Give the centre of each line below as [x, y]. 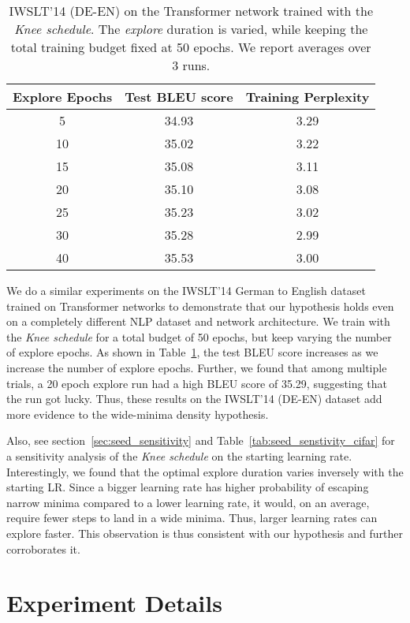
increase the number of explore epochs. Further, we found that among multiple [197, 367]
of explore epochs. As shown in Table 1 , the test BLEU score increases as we [192, 352]
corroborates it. [43, 548]
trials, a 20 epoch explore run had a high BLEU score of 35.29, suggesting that [197, 383]
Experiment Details [114, 603]
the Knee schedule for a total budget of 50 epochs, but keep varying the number [199, 336]
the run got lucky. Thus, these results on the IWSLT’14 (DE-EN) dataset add [194, 399]
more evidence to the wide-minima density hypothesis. [138, 414]
